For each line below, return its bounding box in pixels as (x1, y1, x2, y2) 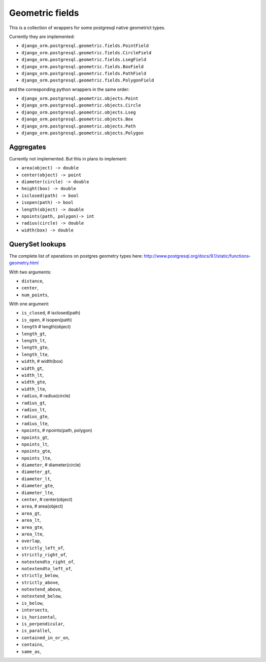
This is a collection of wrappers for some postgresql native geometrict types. (9, 25, 166, 31)
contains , (21, 642, 44, 648)
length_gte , (21, 345, 49, 350)
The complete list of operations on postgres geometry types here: (9, 253, 143, 259)
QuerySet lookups (9, 240, 66, 248)
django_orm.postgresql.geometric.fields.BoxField (21, 64, 144, 69)
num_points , (21, 292, 49, 298)
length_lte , (21, 351, 49, 357)
